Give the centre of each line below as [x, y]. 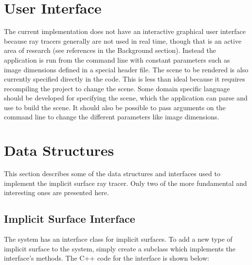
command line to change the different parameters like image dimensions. [112, 117]
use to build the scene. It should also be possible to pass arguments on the [115, 107]
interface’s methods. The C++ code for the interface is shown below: [107, 258]
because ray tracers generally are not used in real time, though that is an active [123, 41]
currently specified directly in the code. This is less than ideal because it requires [125, 79]
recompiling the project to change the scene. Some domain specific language [117, 88]
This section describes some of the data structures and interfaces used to [112, 174]
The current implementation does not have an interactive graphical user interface [125, 31]
